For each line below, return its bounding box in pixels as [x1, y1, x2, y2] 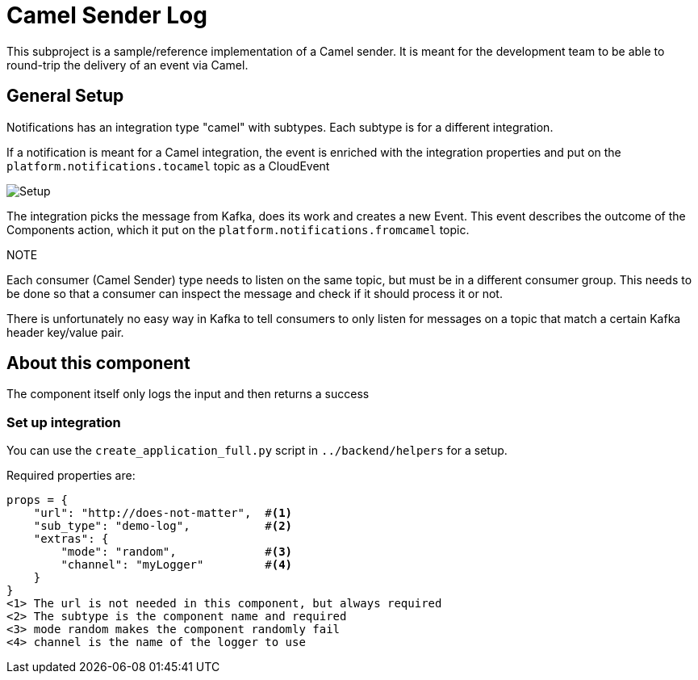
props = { [6, 493, 68, 507]
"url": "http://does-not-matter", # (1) [33, 506, 293, 520]
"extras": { [33, 532, 109, 546]
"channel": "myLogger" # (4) [61, 558, 293, 572]
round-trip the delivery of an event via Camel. [6, 57, 249, 72]
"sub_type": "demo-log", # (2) [33, 519, 293, 533]
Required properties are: [6, 468, 136, 483]
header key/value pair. [6, 325, 124, 339]
